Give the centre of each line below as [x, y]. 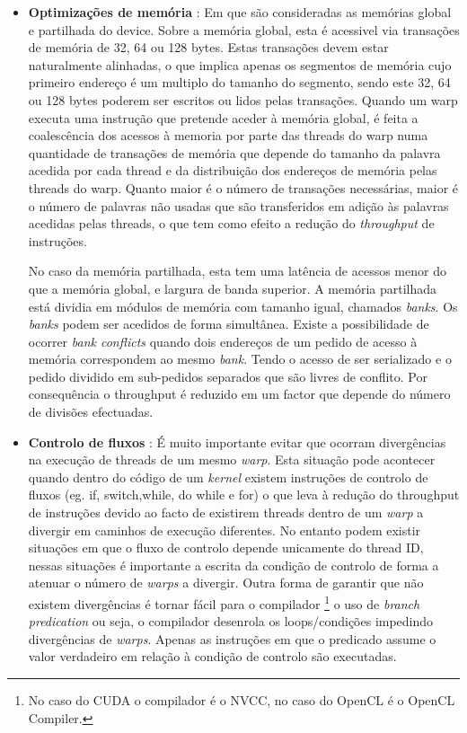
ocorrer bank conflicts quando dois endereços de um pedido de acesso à [223, 341]
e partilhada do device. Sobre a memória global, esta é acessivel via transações [244, 29]
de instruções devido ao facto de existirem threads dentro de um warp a [226, 512]
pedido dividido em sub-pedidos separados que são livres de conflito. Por [228, 376]
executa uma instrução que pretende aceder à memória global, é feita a [223, 117]
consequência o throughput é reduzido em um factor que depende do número [239, 394]
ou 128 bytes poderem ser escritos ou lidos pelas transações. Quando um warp [243, 99]
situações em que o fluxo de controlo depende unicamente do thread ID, [226, 548]
